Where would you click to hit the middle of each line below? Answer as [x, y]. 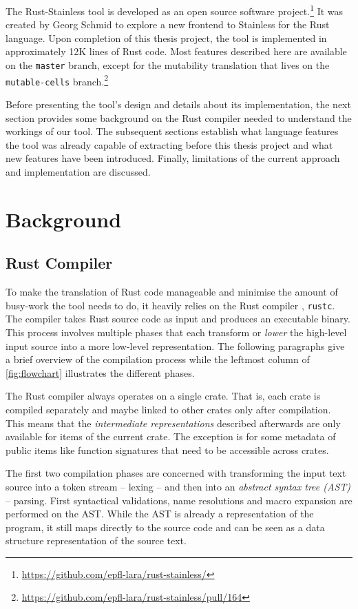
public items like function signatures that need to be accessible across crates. [167, 450]
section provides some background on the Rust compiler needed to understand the [179, 117]
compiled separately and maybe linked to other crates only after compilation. [168, 409]
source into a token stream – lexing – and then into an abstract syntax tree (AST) [178, 486]
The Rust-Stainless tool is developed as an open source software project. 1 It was [175, 10]
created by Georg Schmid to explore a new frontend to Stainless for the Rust [168, 24]
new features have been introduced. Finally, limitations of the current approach [173, 158]
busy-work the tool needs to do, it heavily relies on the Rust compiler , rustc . [170, 305]
